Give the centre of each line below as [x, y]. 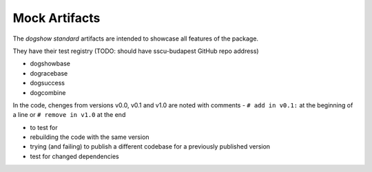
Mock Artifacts [56, 18]
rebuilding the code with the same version [90, 137]
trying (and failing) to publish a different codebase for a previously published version [150, 147]
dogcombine [48, 92]
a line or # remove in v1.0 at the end [69, 115]
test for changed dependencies [75, 156]
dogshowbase [50, 64]
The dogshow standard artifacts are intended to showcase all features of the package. [135, 39]
